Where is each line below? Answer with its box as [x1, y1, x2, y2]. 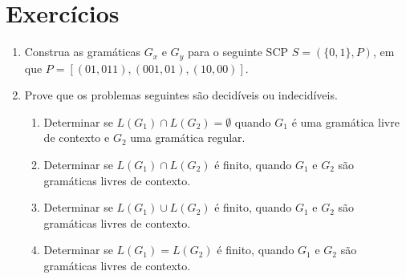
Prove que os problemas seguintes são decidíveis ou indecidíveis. [24, 87, 338, 103]
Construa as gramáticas [24, 43, 140, 60]
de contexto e [43, 129, 110, 146]
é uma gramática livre [291, 113, 400, 130]
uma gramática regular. [130, 129, 246, 146]
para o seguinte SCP [187, 43, 289, 60]
